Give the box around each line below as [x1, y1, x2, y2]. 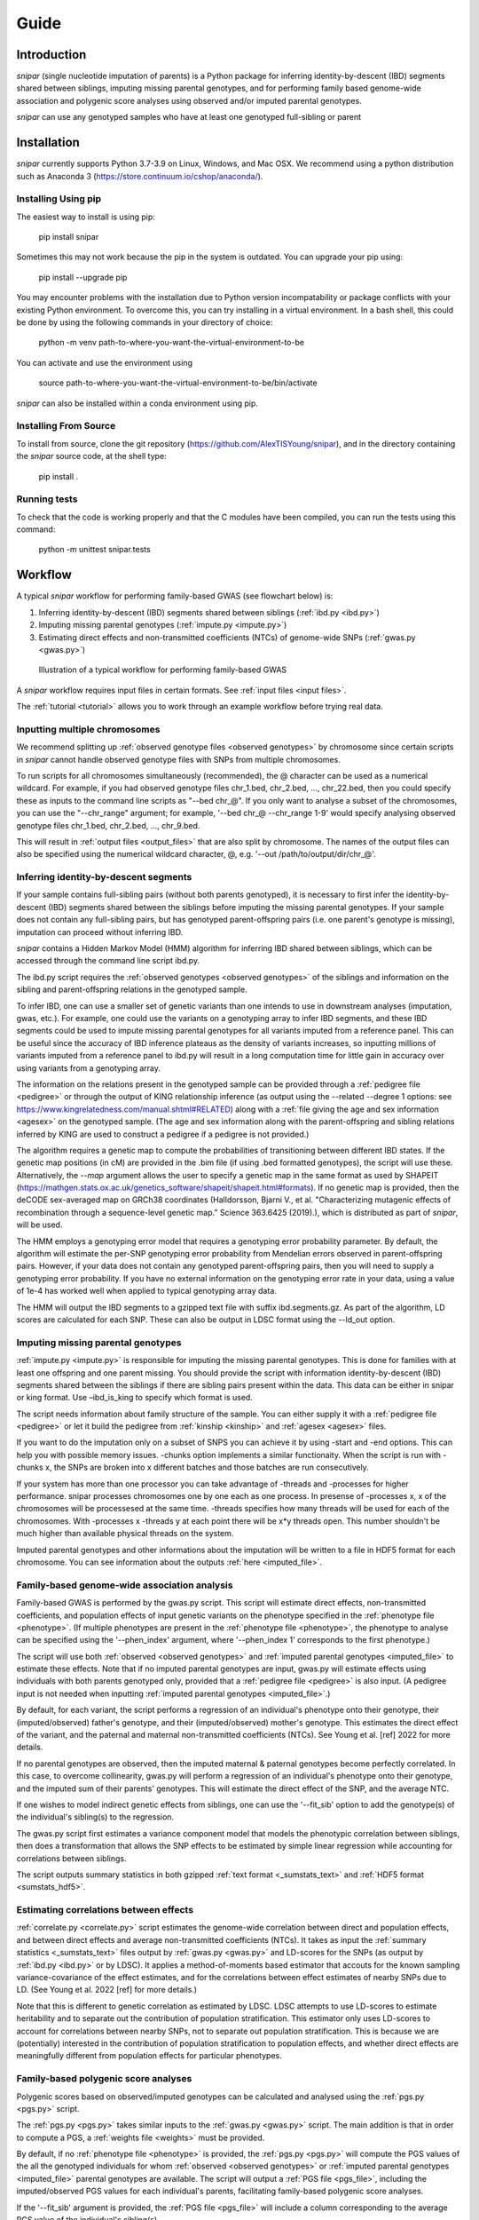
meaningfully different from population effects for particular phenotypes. [16, 2050, 283, 2061]
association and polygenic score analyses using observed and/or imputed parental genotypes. [16, 95, 363, 106]
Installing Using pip [16, 193, 102, 205]
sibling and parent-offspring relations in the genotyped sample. [16, 984, 247, 995]
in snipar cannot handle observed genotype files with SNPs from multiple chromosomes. [16, 754, 341, 765]
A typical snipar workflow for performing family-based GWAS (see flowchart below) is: [16, 591, 334, 601]
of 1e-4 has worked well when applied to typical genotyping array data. [16, 1286, 277, 1296]
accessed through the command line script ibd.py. [16, 955, 200, 966]
